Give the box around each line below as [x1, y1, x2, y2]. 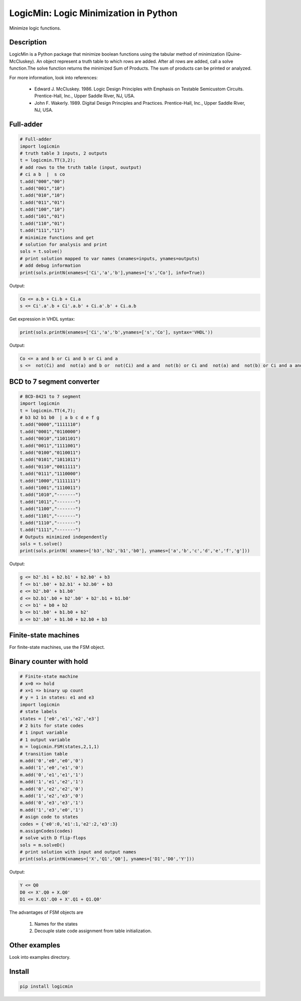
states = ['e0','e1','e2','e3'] [20, 716, 100, 722]
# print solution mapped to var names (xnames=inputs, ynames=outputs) [20, 256, 200, 261]
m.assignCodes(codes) [20, 828, 73, 833]
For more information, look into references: [9, 74, 98, 80]
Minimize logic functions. [9, 25, 61, 31]
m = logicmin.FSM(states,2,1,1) [20, 744, 100, 750]
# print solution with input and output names [20, 849, 136, 855]
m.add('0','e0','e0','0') [20, 758, 84, 763]
